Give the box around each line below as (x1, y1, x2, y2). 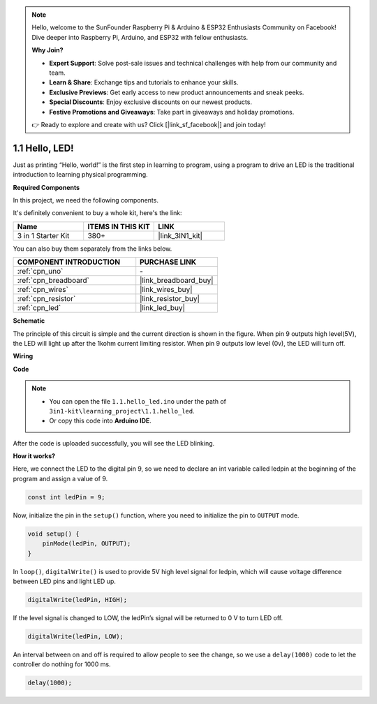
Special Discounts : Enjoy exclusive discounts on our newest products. (49, 98, 253, 106)
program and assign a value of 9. (13, 474, 108, 483)
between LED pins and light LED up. (13, 577, 117, 585)
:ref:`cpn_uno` (17, 266, 64, 276)
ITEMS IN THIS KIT (87, 221, 150, 231)
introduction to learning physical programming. (13, 170, 148, 179)
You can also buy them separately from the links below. (13, 244, 172, 253)
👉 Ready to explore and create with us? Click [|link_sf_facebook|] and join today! (31, 120, 266, 129)
